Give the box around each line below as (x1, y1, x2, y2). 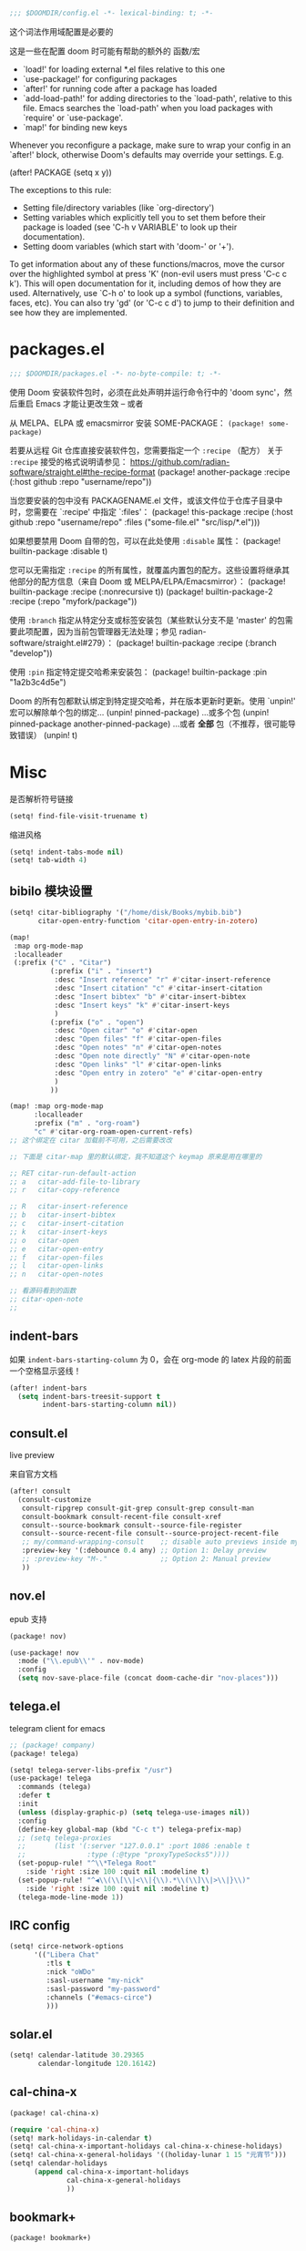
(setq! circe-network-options (9, 1942, 125, 1951)
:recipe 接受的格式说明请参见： (9, 456, 129, 467)
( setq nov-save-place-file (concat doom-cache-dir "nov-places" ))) (17, 1673, 280, 1683)
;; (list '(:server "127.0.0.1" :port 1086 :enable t (17, 1842, 250, 1851)
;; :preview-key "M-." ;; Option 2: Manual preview (21, 1555, 271, 1564)
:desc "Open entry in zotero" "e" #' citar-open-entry (54, 1068, 262, 1077)
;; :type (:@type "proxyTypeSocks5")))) (17, 1850, 230, 1859)
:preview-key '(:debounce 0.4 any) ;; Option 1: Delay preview (21, 1546, 267, 1556)
